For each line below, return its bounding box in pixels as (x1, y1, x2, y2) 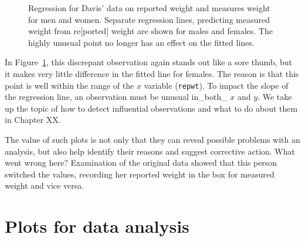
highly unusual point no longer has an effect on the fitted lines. (28, 36, 255, 48)
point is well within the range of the (5, 79, 134, 91)
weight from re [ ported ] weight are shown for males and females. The (28, 25, 273, 37)
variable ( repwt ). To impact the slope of (144, 79, 289, 91)
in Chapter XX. (5, 113, 61, 126)
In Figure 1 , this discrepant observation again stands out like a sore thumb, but (5, 56, 293, 68)
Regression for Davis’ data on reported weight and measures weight (28, 2, 270, 14)
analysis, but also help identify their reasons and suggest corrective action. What (5, 145, 295, 157)
